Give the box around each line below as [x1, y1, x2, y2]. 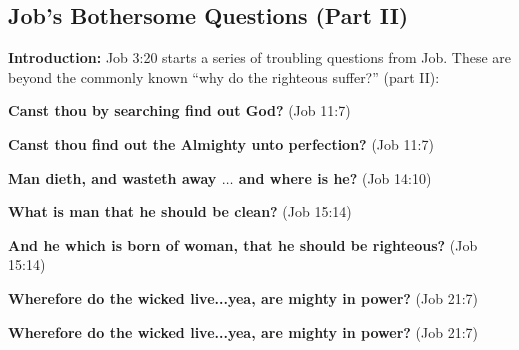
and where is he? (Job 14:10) [238, 167, 432, 188]
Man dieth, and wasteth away [8, 167, 217, 188]
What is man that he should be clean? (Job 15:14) [8, 201, 352, 222]
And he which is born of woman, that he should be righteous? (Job [8, 234, 478, 255]
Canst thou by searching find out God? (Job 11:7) [8, 100, 351, 121]
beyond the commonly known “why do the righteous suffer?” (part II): [8, 66, 440, 87]
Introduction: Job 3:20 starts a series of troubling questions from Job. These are [8, 47, 512, 68]
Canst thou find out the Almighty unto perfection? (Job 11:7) [8, 133, 434, 154]
